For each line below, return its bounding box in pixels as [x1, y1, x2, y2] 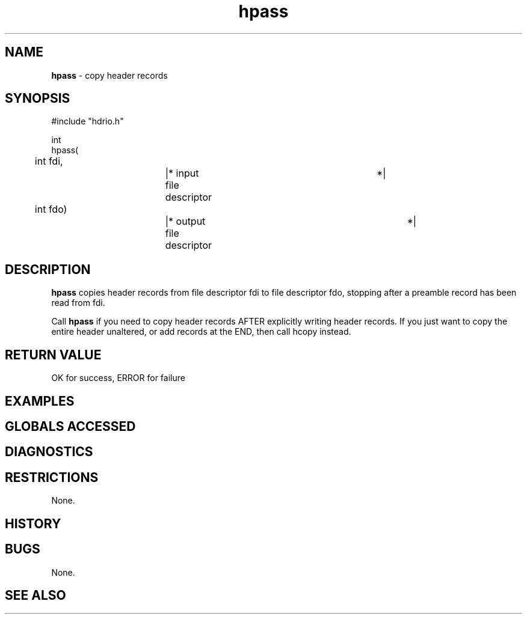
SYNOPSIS [5, 91, 70, 106]
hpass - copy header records [51, 70, 168, 81]
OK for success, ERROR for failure [51, 373, 185, 383]
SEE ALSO [5, 587, 66, 603]
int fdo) [34, 203, 67, 216]
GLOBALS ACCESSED [5, 418, 136, 434]
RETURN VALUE [5, 347, 102, 362]
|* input [165, 167, 199, 180]
